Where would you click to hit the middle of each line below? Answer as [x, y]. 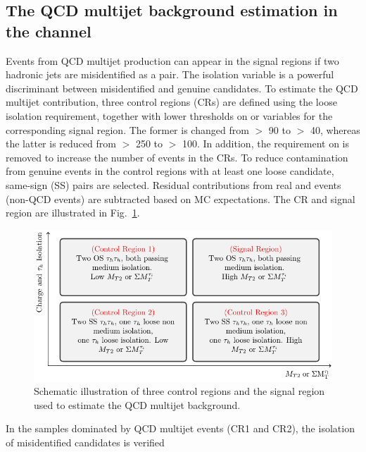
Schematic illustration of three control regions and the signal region [179, 391]
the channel [49, 31]
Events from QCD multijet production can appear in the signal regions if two [172, 60]
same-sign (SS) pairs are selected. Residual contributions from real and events [173, 184]
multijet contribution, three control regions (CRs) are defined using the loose [171, 102]
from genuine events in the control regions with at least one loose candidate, [170, 171]
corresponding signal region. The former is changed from [127, 129]
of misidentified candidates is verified [85, 442]
